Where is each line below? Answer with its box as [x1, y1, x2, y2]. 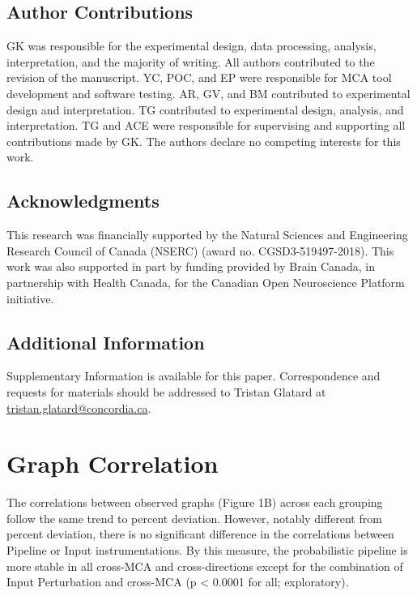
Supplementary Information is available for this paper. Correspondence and [6, 367, 381, 384]
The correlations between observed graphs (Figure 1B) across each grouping [6, 494, 383, 511]
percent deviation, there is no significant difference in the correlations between [6, 525, 394, 542]
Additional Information [6, 329, 205, 354]
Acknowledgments [6, 188, 160, 213]
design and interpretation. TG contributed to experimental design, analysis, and [6, 101, 404, 118]
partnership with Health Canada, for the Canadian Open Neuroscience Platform [6, 273, 405, 290]
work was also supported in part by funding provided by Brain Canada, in [6, 258, 375, 275]
